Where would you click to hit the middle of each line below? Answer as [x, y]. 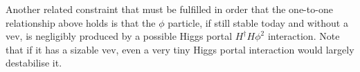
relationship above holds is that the [81, 22]
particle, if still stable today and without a [258, 22]
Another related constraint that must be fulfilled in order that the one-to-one [169, 9]
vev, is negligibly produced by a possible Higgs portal [119, 36]
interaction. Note [304, 36]
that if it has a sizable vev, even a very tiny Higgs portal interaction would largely [180, 49]
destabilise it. [34, 63]
